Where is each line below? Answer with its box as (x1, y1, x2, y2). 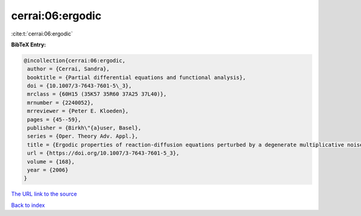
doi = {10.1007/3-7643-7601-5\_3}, (27, 82, 132, 90)
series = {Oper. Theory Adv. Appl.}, (27, 133, 138, 140)
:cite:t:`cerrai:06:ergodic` (11, 30, 73, 37)
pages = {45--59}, (27, 116, 81, 123)
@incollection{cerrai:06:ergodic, (23, 57, 126, 64)
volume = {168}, (27, 158, 75, 165)
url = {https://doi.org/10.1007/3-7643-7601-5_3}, (27, 150, 180, 156)
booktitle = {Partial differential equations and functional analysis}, (27, 74, 246, 81)
